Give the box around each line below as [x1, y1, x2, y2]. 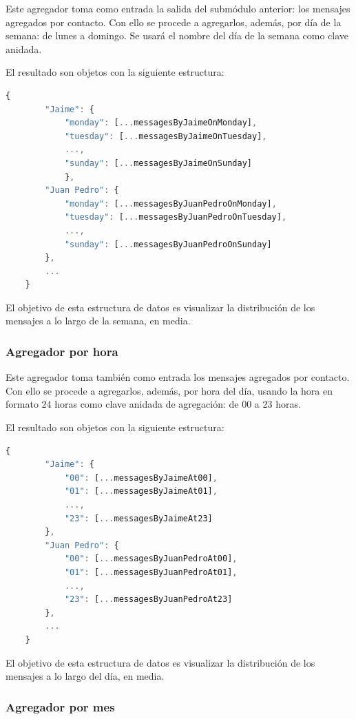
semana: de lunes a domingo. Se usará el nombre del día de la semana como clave [6, 28, 349, 43]
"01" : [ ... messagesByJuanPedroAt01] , [64, 567, 238, 577]
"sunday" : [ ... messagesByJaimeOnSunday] [64, 158, 252, 168]
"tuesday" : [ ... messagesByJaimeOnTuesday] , [64, 131, 267, 141]
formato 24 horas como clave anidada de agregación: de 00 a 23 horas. [6, 397, 301, 411]
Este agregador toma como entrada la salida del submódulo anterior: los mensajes [6, 1, 350, 15]
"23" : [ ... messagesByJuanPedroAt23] [64, 594, 233, 605]
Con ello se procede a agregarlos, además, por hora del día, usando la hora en [6, 383, 333, 397]
